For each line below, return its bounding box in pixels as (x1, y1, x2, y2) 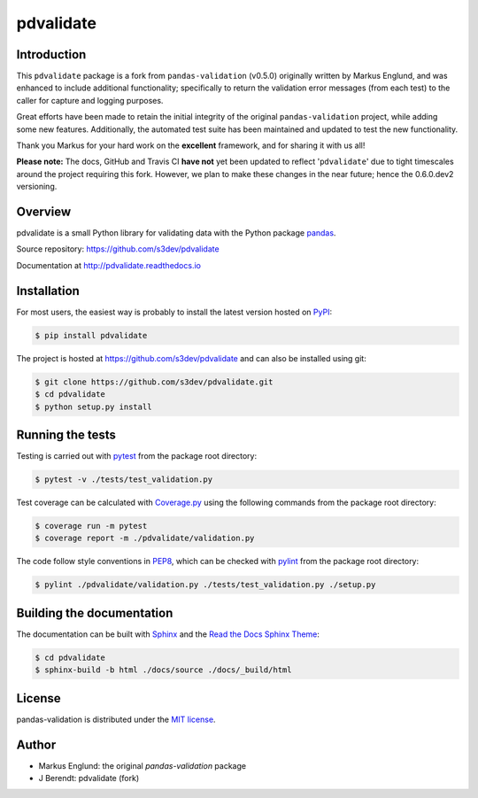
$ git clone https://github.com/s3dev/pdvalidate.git (35, 376, 274, 387)
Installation (16, 283, 80, 298)
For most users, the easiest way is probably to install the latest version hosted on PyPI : (16, 306, 332, 317)
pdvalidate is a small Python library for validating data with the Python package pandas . (16, 228, 336, 238)
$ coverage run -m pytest (35, 521, 148, 531)
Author (16, 737, 57, 752)
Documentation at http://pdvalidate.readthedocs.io (16, 260, 201, 270)
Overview (16, 205, 72, 219)
